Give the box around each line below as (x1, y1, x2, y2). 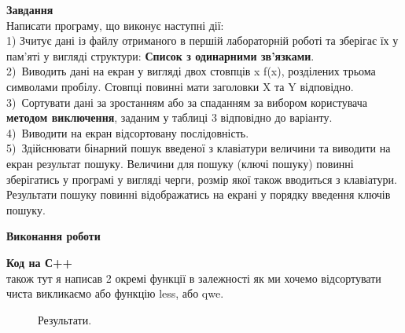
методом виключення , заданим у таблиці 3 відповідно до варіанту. (6, 109, 333, 126)
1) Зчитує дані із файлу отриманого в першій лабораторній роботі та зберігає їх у (6, 32, 399, 49)
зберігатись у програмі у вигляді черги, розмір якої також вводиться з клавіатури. (6, 170, 397, 187)
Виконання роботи (6, 228, 101, 244)
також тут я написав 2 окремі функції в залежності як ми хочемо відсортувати (6, 269, 381, 286)
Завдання (6, 2, 53, 17)
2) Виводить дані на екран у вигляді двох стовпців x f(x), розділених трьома (6, 63, 376, 79)
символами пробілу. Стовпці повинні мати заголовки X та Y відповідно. (6, 78, 354, 94)
